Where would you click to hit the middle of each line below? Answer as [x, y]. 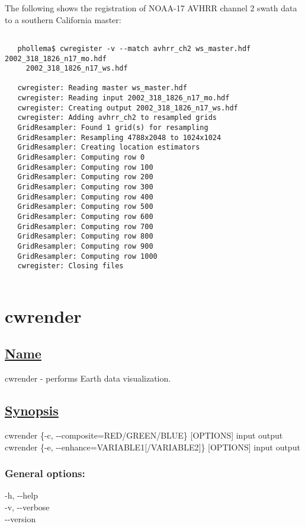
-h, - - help [22, 495]
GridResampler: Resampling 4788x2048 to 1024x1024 [119, 137]
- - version [20, 518]
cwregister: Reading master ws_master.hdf [102, 88]
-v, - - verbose [27, 507]
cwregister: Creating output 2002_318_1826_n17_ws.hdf [128, 108]
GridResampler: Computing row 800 [85, 236]
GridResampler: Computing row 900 [85, 246]
